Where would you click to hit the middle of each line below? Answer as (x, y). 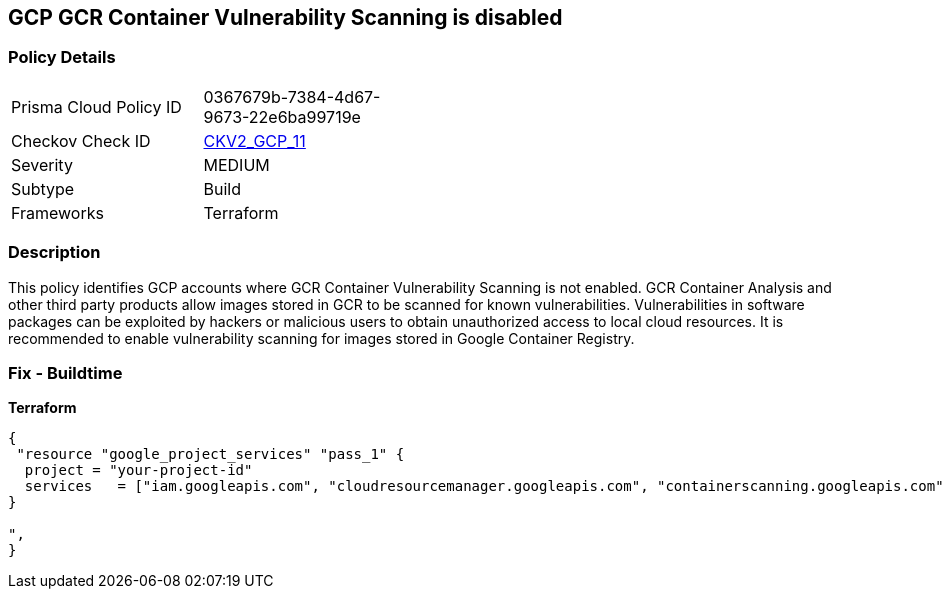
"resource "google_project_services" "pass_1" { (210, 454)
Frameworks (57, 212)
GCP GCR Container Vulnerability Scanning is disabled (285, 17)
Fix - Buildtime (65, 372)
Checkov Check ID (81, 140)
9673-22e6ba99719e (282, 116)
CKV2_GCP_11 (254, 140)
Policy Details (62, 57)
